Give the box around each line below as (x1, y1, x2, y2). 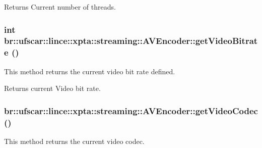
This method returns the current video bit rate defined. (4, 66, 175, 76)
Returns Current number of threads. (4, 2, 116, 12)
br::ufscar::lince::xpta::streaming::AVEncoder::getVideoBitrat (4, 34, 258, 47)
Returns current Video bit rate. (4, 83, 101, 93)
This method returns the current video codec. (4, 135, 145, 146)
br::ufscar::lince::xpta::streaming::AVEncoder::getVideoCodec (4, 104, 258, 117)
